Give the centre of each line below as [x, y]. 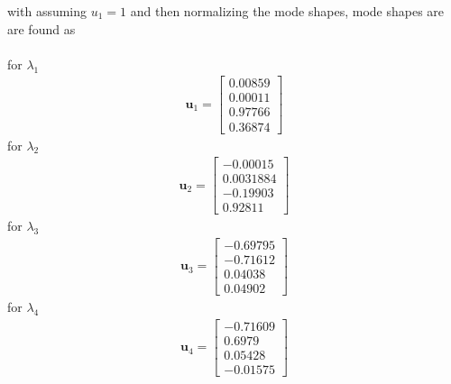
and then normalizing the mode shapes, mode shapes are [287, 11]
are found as [41, 28]
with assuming [47, 11]
